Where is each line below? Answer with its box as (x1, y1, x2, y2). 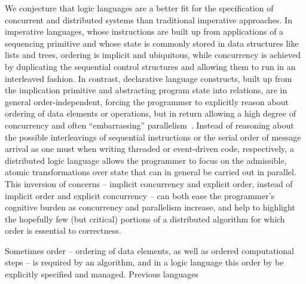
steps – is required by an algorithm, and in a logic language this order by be (5, 256, 284, 268)
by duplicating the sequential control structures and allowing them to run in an (5, 60, 296, 72)
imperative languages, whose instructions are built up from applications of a (5, 25, 284, 38)
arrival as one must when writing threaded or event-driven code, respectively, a (5, 142, 294, 155)
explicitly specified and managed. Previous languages (5, 268, 199, 280)
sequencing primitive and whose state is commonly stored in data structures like (5, 36, 299, 49)
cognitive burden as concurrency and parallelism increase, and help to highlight (5, 201, 295, 213)
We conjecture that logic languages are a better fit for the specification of (5, 2, 274, 14)
